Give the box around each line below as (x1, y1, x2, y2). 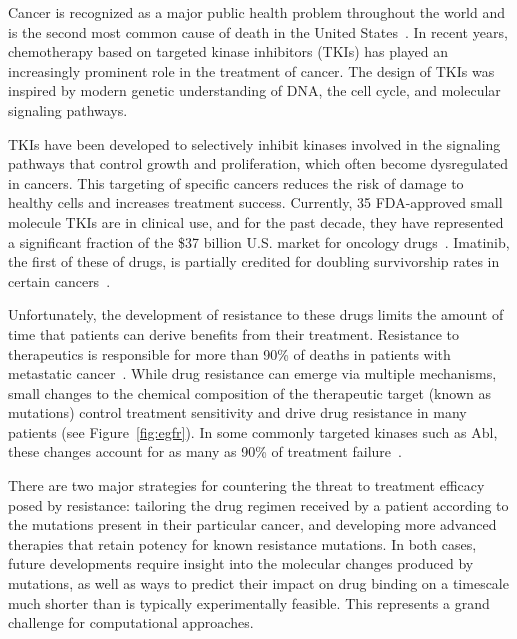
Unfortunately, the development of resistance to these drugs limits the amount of (8, 304, 504, 325)
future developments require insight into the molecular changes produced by (8, 553, 474, 574)
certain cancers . (8, 270, 111, 291)
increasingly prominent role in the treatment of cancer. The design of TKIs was (8, 60, 495, 81)
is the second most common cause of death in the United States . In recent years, (8, 21, 508, 42)
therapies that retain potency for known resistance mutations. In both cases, (8, 533, 477, 554)
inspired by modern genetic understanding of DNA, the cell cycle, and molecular (8, 80, 501, 101)
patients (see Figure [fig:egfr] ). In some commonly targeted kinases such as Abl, (8, 421, 498, 442)
